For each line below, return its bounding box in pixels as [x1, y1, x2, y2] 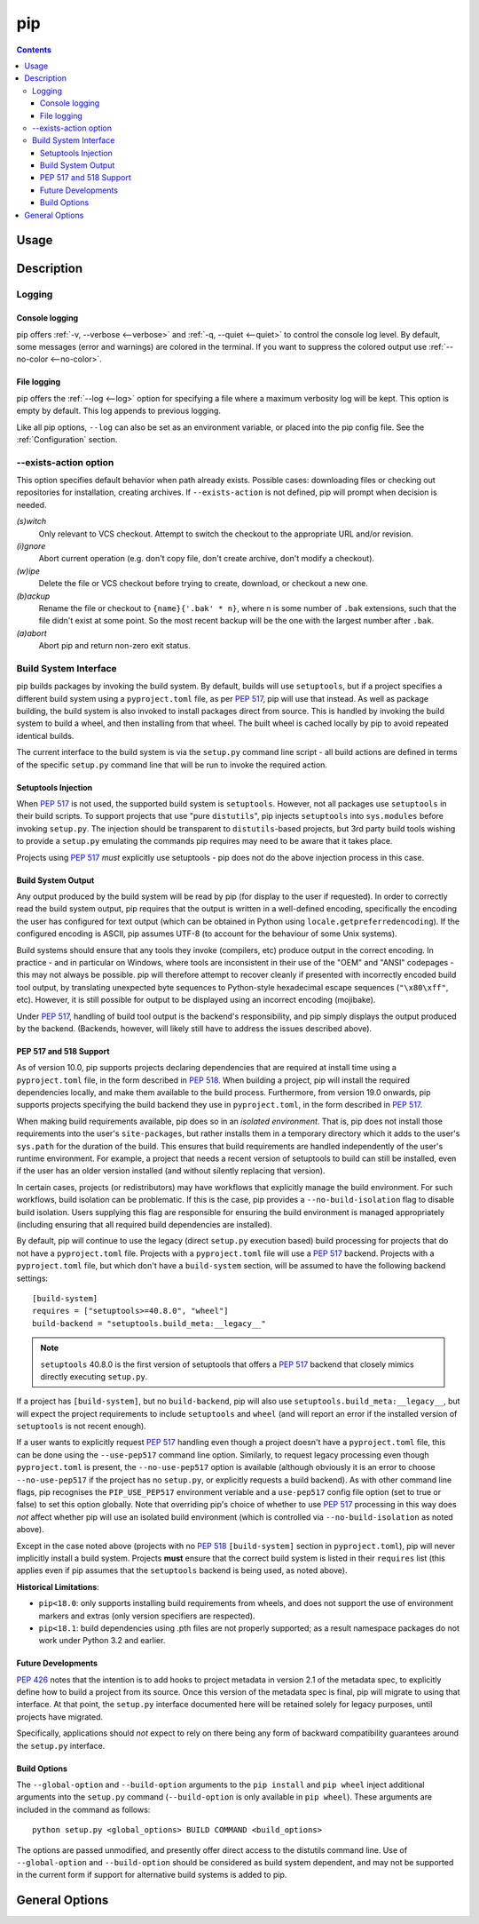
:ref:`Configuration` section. [16, 433, 118, 444]
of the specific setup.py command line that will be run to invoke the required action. [16, 759, 328, 770]
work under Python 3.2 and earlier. [38, 1635, 166, 1646]
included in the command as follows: [16, 1804, 151, 1815]
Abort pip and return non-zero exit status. [38, 640, 191, 651]
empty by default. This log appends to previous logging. [16, 405, 222, 417]
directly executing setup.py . [40, 1371, 148, 1381]
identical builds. [16, 730, 75, 741]
